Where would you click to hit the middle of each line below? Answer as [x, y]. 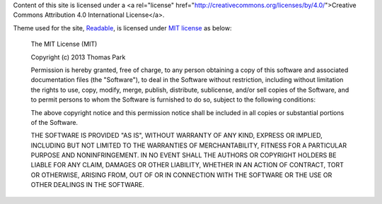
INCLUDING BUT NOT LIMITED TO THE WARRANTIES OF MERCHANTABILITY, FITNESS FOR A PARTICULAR [189, 145]
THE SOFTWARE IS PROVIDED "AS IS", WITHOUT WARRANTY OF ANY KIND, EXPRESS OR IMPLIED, [177, 136]
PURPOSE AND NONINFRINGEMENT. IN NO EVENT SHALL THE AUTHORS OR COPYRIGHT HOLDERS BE [184, 155]
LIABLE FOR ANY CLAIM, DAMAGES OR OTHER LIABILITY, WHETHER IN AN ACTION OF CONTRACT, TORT [187, 165]
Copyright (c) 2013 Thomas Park [78, 57]
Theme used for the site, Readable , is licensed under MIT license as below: [122, 28]
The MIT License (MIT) [64, 44]
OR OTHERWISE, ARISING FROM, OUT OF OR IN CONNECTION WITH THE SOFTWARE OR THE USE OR [181, 175]
